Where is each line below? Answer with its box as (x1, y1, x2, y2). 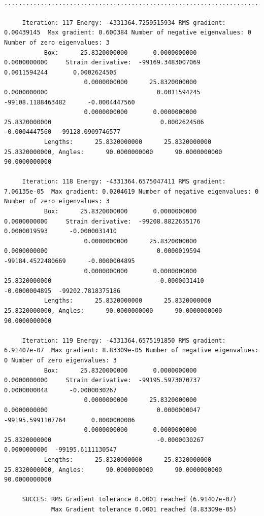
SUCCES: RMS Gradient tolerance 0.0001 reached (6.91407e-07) (22, 496, 237, 503)
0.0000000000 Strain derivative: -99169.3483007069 (4, 59, 201, 66)
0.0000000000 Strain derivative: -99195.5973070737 (4, 377, 201, 384)
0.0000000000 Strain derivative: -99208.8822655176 (4, 217, 201, 225)
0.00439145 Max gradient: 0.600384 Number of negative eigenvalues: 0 (4, 29, 251, 36)
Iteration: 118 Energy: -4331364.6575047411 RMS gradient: (22, 178, 226, 186)
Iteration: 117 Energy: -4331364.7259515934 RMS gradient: (22, 19, 226, 26)
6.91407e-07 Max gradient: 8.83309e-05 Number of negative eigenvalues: (4, 347, 259, 354)
